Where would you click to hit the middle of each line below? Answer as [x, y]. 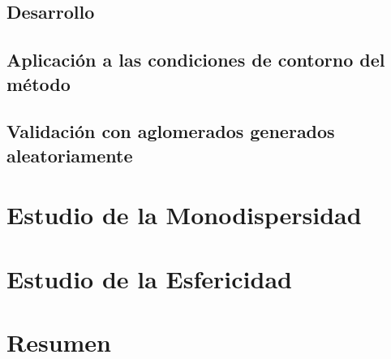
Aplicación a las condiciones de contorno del [196, 60]
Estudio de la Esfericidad [149, 278]
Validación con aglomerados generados [171, 131]
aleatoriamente [70, 155]
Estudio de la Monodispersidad [184, 215]
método [39, 83]
